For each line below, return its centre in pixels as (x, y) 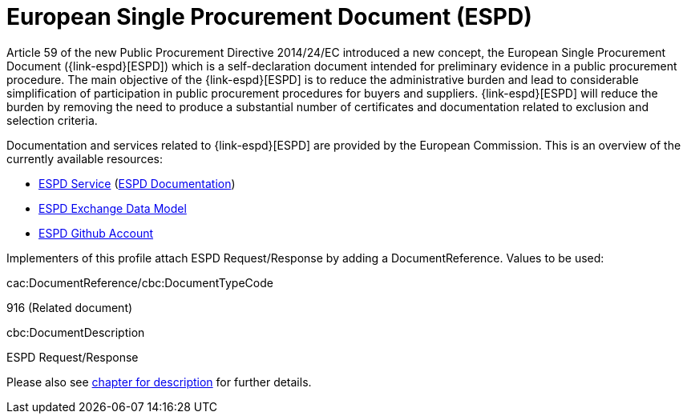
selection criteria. (52, 120)
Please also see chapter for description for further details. (159, 382)
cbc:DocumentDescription (76, 332)
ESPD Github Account (96, 233)
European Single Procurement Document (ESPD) (269, 17)
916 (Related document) (70, 307)
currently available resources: (85, 158)
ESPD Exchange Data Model (113, 208)
